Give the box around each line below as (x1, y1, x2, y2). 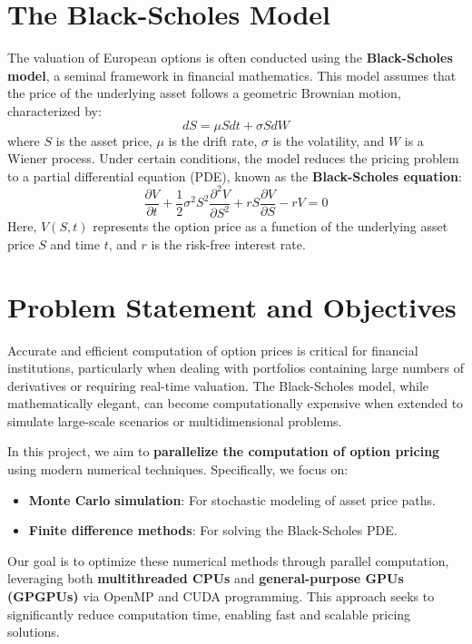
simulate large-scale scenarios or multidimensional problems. (7, 411, 342, 430)
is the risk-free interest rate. (151, 234, 306, 253)
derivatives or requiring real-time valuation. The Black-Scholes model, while (7, 376, 429, 395)
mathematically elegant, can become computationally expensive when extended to (7, 394, 464, 413)
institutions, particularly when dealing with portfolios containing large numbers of (7, 358, 465, 377)
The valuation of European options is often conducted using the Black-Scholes (7, 48, 453, 67)
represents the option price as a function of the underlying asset (93, 217, 448, 236)
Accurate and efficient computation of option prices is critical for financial (7, 340, 418, 359)
